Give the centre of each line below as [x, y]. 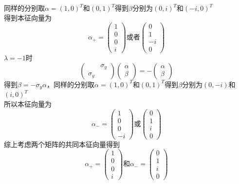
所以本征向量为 [28, 104]
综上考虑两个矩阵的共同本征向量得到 [62, 144]
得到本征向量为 [28, 17]
